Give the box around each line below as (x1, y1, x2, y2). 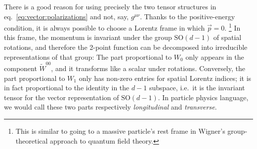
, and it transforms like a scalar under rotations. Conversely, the (51, 63, 245, 73)
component (4, 63, 37, 73)
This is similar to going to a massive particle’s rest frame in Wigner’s (15, 125, 225, 136)
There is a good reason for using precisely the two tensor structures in (4, 1, 216, 11)
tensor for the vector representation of (4, 92, 119, 102)
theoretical (15, 135, 48, 146)
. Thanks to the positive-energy (140, 11, 235, 21)
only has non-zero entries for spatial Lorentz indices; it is (79, 73, 252, 83)
